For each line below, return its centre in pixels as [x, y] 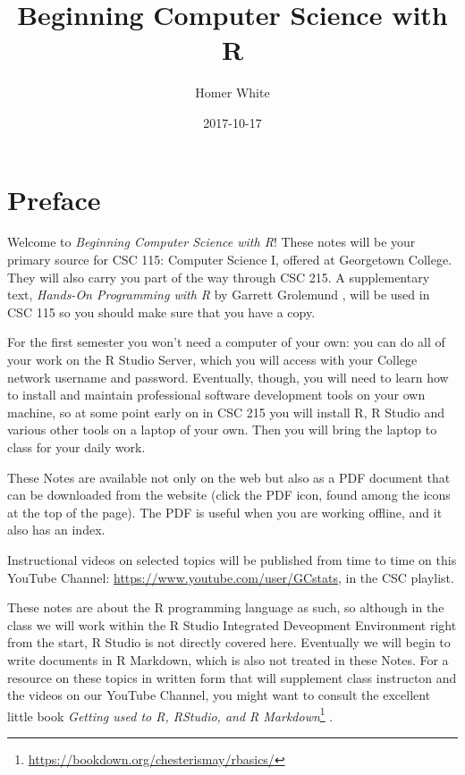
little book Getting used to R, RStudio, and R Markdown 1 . [170, 714]
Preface [54, 199]
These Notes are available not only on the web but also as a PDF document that [229, 477]
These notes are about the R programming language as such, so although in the [226, 607]
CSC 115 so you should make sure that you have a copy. [161, 312]
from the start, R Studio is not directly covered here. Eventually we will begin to [229, 642]
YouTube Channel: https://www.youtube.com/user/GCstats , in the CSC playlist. [231, 577]
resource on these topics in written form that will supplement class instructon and [232, 677]
